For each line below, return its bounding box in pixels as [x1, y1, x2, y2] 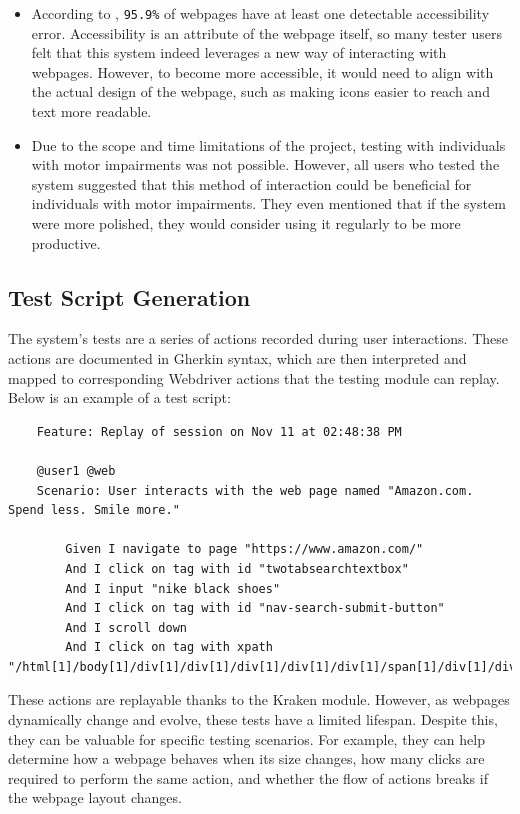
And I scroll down [65, 620, 187, 635]
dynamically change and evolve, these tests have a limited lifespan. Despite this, [8, 709, 498, 730]
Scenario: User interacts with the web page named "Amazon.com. [36, 483, 474, 498]
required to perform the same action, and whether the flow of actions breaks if [8, 767, 488, 788]
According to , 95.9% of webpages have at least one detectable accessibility [31, 3, 490, 23]
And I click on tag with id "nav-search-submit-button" [65, 601, 445, 616]
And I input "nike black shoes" [65, 581, 281, 596]
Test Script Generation [8, 281, 251, 312]
